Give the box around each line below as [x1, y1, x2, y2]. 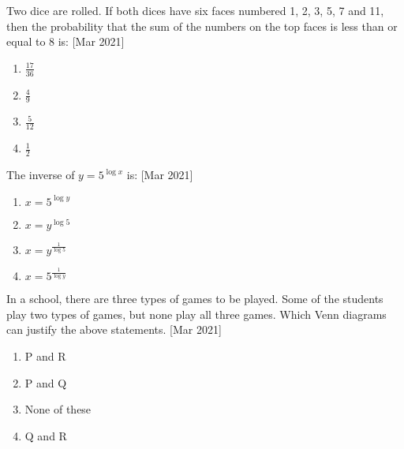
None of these [24, 401, 92, 417]
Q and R [24, 427, 67, 443]
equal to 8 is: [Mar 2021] [6, 33, 125, 50]
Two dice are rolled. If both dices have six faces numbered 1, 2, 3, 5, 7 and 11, [6, 2, 384, 18]
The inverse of [6, 167, 75, 183]
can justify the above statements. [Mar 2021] [6, 321, 222, 338]
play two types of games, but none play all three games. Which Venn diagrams [6, 305, 387, 322]
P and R [24, 347, 66, 364]
